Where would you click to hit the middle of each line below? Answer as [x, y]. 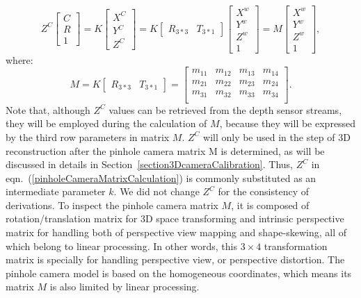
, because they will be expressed [288, 123]
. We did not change [157, 191]
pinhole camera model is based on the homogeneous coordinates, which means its [179, 273]
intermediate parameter [56, 191]
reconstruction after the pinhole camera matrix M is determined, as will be [165, 150]
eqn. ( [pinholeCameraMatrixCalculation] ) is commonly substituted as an [161, 177]
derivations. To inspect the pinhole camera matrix [112, 205]
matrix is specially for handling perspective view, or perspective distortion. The [175, 259]
